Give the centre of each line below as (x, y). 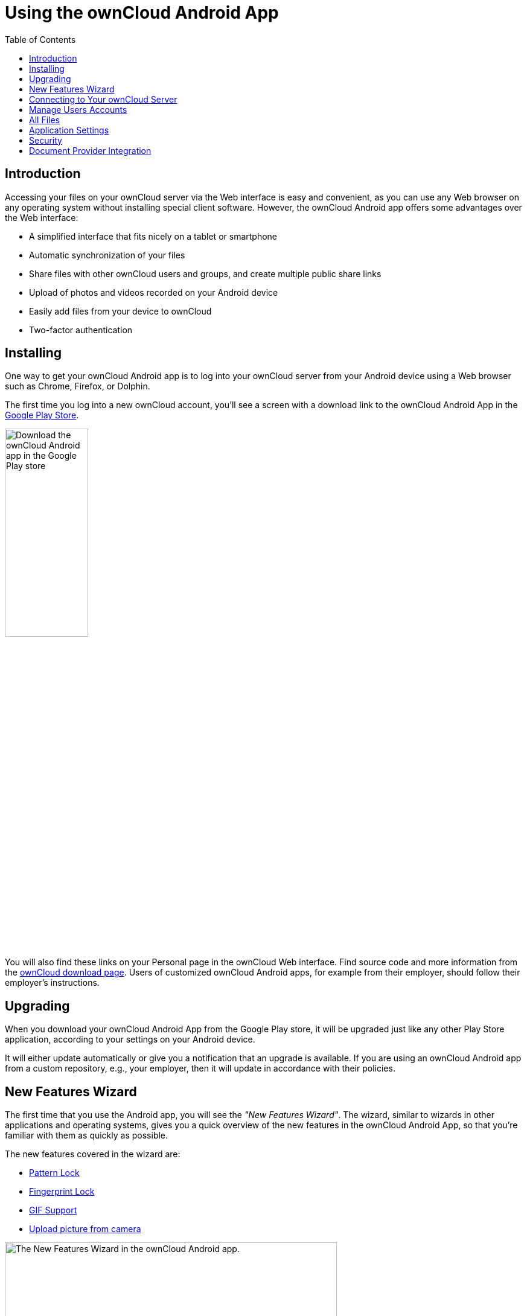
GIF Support (53, 1210)
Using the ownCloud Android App (142, 13)
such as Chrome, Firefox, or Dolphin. (78, 386)
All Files (44, 120)
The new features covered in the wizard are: (93, 1154)
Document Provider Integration (90, 150)
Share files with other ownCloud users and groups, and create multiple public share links (205, 273)
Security (46, 140)
